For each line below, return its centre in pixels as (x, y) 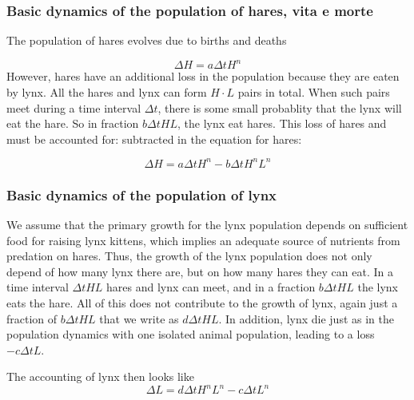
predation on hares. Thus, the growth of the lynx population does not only (189, 256)
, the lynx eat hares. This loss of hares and (282, 123)
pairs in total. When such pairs (314, 91)
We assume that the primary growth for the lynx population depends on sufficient (207, 224)
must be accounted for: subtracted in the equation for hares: (154, 139)
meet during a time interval (74, 107)
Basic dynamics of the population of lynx (142, 194)
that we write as (139, 318)
